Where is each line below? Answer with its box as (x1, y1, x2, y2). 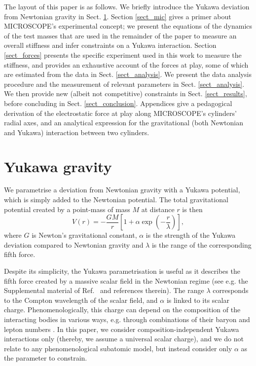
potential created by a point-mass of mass (4, 204, 130, 214)
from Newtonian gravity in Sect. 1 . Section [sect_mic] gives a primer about (4, 11, 231, 21)
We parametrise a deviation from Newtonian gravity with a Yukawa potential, (4, 184, 240, 195)
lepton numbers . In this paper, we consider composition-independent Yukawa (4, 324, 239, 334)
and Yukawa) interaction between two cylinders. (4, 127, 149, 137)
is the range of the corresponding (151, 239, 252, 250)
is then (182, 204, 203, 214)
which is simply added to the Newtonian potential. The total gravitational (4, 194, 228, 205)
